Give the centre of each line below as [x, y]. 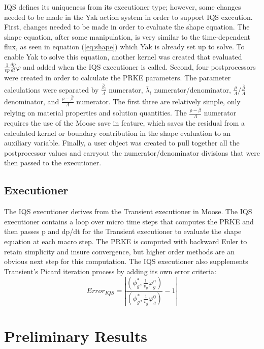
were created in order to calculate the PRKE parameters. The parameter [118, 78]
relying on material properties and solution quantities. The [95, 113]
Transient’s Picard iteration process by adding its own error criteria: [110, 271]
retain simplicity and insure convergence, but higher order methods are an [119, 251]
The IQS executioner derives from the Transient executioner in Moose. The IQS [128, 211]
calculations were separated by [52, 89]
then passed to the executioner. [53, 163]
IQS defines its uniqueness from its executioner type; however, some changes [123, 7]
